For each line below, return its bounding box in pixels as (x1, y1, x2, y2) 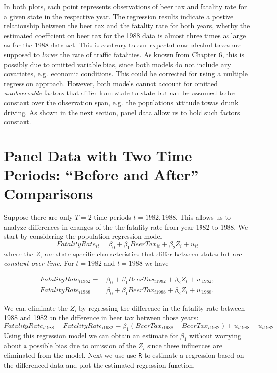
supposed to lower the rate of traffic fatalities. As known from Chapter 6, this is (4, 49, 244, 59)
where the (4, 248, 33, 258)
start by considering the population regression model (4, 231, 162, 241)
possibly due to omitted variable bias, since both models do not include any (4, 59, 231, 69)
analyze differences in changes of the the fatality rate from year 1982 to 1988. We (4, 221, 248, 232)
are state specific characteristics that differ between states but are (44, 248, 242, 258)
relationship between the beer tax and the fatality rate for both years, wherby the (4, 21, 250, 31)
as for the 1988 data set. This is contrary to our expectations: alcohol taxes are (4, 40, 242, 50)
